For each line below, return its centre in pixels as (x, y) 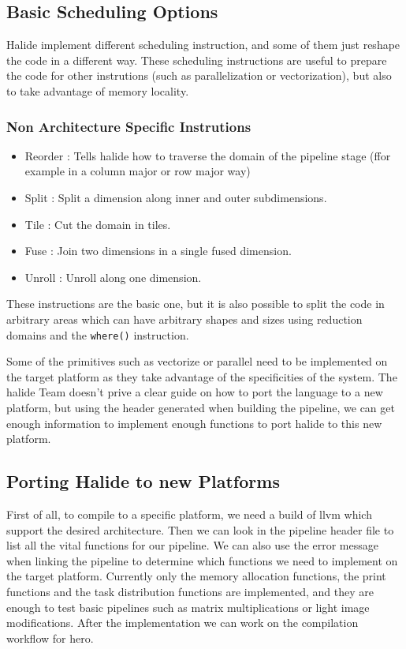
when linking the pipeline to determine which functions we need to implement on (202, 560)
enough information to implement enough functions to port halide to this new (194, 423)
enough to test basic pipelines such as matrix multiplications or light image (188, 607)
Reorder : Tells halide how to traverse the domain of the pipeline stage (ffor (208, 155)
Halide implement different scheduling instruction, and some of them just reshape (203, 45)
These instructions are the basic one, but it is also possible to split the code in (196, 304)
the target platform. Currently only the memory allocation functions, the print (196, 576)
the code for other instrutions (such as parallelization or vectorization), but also (199, 75)
